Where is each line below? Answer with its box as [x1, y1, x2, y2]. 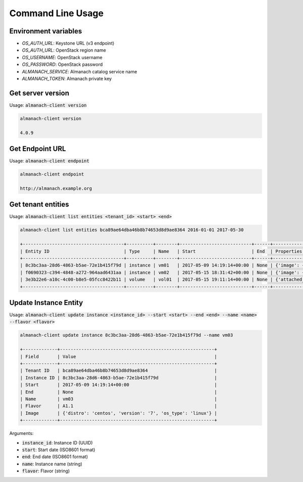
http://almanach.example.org [20, 185, 92, 191]
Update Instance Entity [9, 298, 83, 307]
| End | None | [20, 389, 217, 395]
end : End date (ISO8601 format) [22, 454, 88, 460]
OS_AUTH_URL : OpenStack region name [22, 47, 106, 53]
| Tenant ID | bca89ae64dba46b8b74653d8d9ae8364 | [20, 368, 217, 374]
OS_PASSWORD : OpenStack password [22, 61, 103, 68]
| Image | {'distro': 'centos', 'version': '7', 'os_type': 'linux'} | [20, 410, 217, 416]
